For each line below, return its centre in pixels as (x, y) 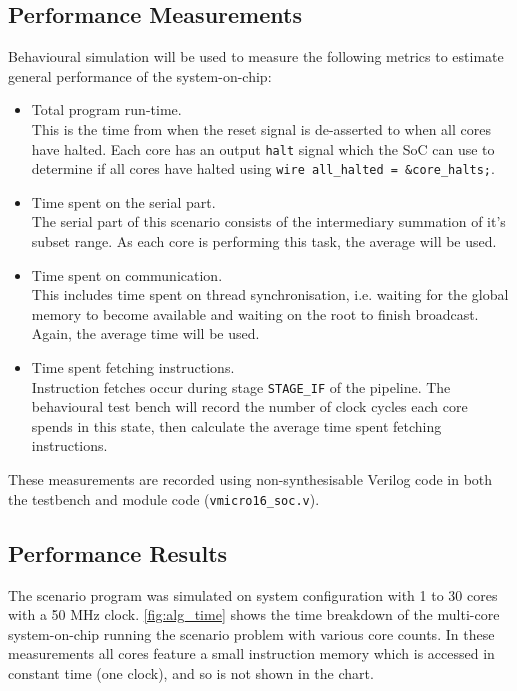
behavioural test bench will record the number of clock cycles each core (249, 406)
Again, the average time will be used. (145, 333)
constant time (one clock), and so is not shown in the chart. (191, 672)
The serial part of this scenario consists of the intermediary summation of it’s (268, 221)
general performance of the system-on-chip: (140, 75)
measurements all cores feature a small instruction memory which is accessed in (251, 653)
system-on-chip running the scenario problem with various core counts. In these (251, 633)
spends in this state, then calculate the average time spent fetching (236, 425)
